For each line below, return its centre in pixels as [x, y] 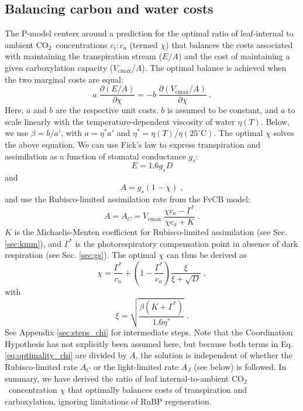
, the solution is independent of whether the [214, 355]
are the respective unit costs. [107, 110]
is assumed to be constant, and [223, 110]
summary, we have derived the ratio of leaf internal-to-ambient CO [124, 378]
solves [284, 133]
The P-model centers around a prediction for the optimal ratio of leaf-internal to [149, 33]
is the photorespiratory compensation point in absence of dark [187, 243]
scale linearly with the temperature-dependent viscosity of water [120, 121]
